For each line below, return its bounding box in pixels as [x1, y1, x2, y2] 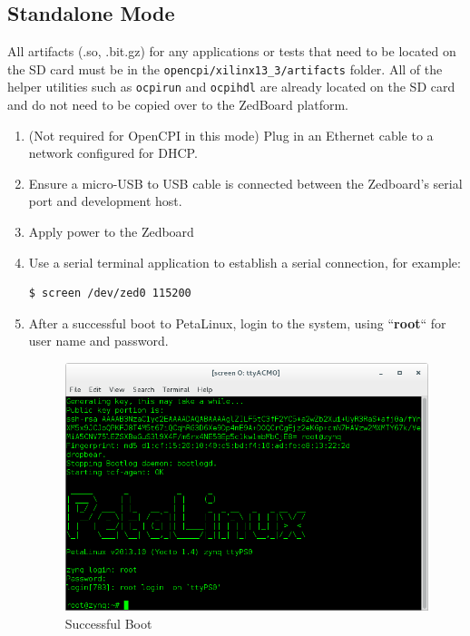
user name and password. [28, 331, 169, 350]
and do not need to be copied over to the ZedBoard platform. [7, 95, 348, 114]
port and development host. [28, 191, 182, 210]
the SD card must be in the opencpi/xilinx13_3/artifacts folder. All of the [7, 59, 443, 78]
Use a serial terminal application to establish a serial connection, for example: [28, 252, 461, 271]
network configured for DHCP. [28, 143, 198, 162]
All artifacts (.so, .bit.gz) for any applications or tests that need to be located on [7, 42, 456, 61]
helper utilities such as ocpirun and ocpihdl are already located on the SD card [7, 77, 455, 96]
